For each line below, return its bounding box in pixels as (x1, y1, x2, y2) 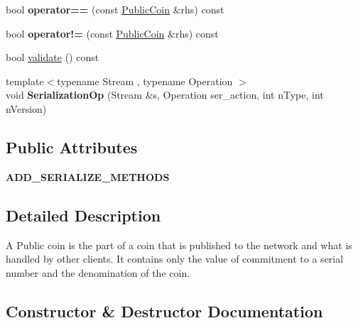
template (6, 73, 44, 88)
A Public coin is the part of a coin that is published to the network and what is (6, 237, 352, 252)
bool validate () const (6, 50, 99, 65)
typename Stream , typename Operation (57, 73, 233, 88)
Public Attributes (6, 136, 138, 158)
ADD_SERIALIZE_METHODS (6, 169, 170, 184)
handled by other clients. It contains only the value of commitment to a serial (6, 251, 344, 266)
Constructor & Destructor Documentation (6, 300, 323, 322)
